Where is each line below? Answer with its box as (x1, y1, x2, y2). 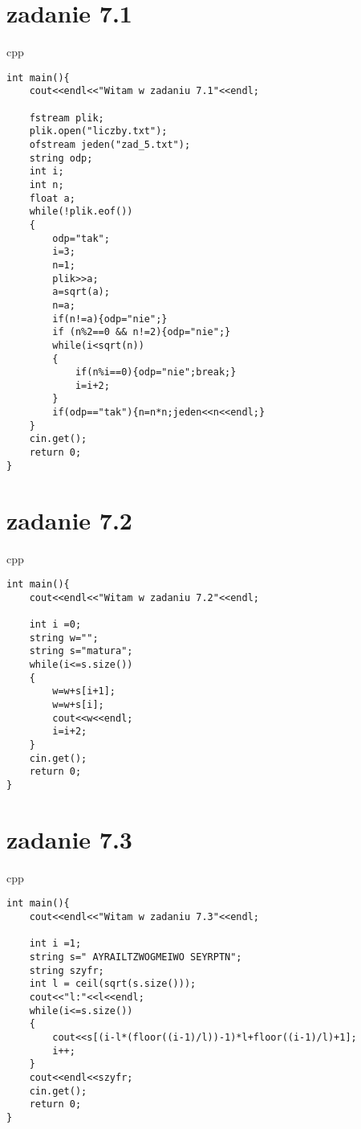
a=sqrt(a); (52, 286, 110, 298)
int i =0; (29, 619, 82, 631)
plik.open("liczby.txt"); (29, 125, 168, 137)
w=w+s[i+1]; (52, 685, 116, 697)
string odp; (29, 152, 93, 164)
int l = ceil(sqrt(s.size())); (29, 978, 197, 990)
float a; (29, 192, 75, 204)
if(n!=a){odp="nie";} (52, 313, 168, 325)
